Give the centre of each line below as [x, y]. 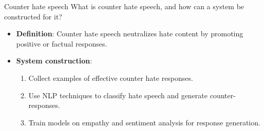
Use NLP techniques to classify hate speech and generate [118, 95]
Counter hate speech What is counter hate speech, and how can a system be [124, 6]
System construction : [54, 61]
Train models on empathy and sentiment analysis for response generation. [144, 122]
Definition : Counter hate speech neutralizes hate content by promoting [130, 34]
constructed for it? [33, 16]
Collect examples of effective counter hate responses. [111, 78]
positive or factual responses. [62, 43]
